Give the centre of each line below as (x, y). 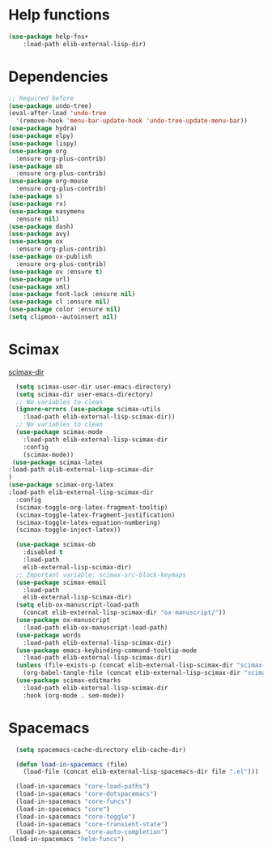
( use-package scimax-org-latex (61, 485)
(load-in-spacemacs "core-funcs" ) (74, 801)
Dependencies (58, 77)
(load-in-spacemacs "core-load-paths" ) (83, 787)
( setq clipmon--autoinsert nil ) (63, 317)
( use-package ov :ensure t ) (56, 272)
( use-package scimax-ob (55, 545)
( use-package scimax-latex (57, 462)
